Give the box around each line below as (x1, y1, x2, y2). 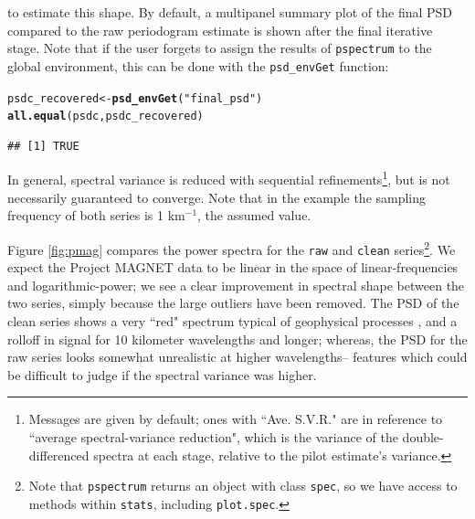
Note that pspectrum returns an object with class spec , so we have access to (28, 476, 458, 495)
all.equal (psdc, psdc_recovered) (7, 110, 204, 123)
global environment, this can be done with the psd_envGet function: (7, 56, 389, 75)
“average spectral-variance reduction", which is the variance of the (28, 427, 398, 446)
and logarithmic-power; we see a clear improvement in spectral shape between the (7, 275, 465, 294)
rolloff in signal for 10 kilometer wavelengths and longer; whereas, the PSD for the (7, 329, 468, 348)
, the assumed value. (197, 206, 311, 225)
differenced (28, 445, 90, 464)
